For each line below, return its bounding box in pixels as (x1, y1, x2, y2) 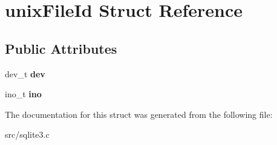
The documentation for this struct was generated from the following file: (5, 108, 273, 120)
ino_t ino (5, 88, 42, 100)
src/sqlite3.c (5, 128, 50, 141)
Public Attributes (5, 39, 117, 57)
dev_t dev (5, 67, 45, 80)
